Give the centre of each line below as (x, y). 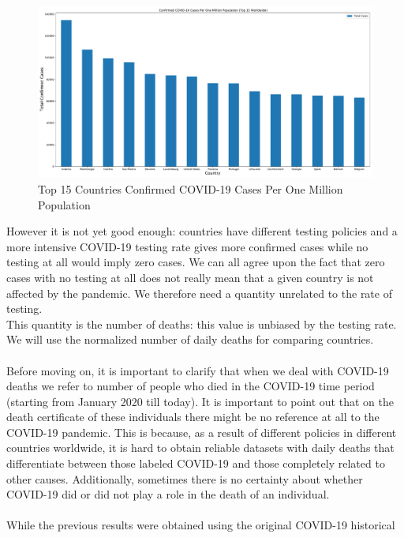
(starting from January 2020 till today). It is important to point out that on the (200, 401)
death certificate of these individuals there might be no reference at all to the (193, 417)
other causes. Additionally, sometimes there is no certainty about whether (185, 478)
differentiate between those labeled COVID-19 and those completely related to (196, 463)
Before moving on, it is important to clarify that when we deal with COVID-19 (198, 370)
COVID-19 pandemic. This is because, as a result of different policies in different (202, 432)
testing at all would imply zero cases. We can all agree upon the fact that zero (196, 262)
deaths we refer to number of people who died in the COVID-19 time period (191, 386)
